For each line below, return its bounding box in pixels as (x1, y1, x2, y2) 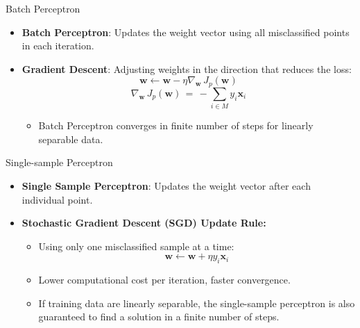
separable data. (38, 131, 103, 146)
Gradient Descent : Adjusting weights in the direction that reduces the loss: (22, 61, 352, 76)
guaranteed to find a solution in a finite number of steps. (38, 309, 280, 324)
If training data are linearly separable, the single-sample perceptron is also (38, 295, 355, 310)
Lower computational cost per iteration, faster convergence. (38, 272, 291, 287)
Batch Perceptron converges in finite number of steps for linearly (38, 118, 314, 133)
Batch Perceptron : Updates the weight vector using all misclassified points (22, 24, 350, 39)
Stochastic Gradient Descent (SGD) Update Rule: (22, 215, 266, 230)
